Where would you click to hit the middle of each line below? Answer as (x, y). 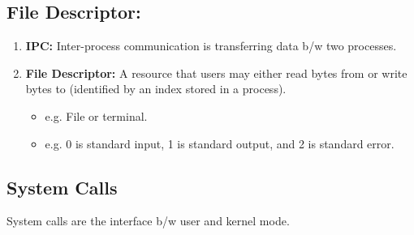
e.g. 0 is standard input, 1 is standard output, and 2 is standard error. (220, 143)
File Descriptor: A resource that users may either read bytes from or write (216, 73)
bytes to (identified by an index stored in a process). (156, 89)
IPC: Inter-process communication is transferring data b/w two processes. (211, 46)
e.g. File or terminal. (96, 115)
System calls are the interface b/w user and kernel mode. (148, 221)
